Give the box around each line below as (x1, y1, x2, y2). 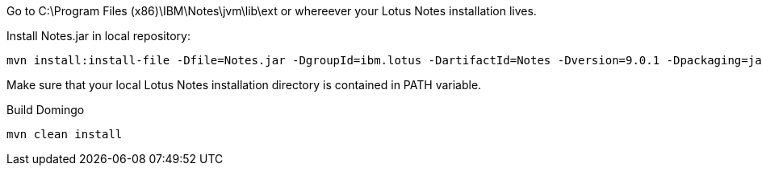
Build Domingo (6, 103, 85, 117)
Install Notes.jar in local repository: (6, 29, 190, 43)
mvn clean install (6, 128, 123, 141)
